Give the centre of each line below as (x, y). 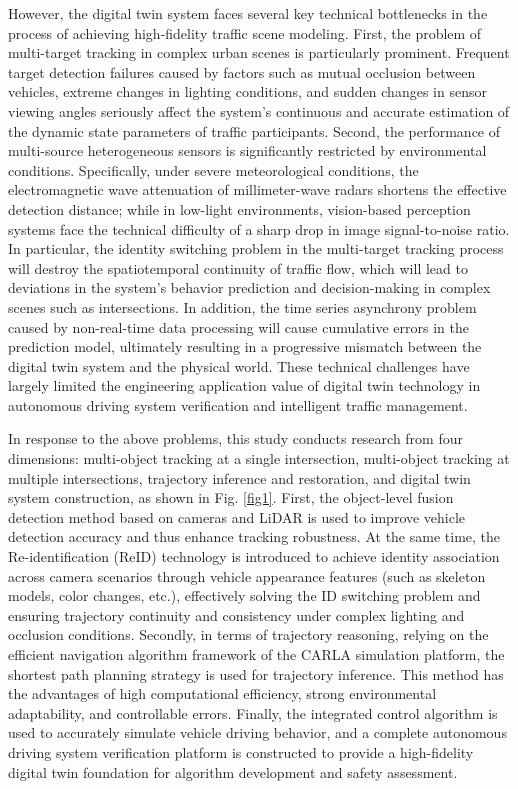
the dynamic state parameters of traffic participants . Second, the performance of (254, 130)
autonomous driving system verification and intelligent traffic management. (238, 404)
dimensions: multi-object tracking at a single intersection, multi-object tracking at (259, 458)
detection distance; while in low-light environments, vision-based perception (239, 208)
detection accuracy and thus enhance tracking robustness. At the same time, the (254, 536)
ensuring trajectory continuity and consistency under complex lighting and (236, 614)
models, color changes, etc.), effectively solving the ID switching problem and (244, 595)
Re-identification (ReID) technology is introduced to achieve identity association (254, 556)
